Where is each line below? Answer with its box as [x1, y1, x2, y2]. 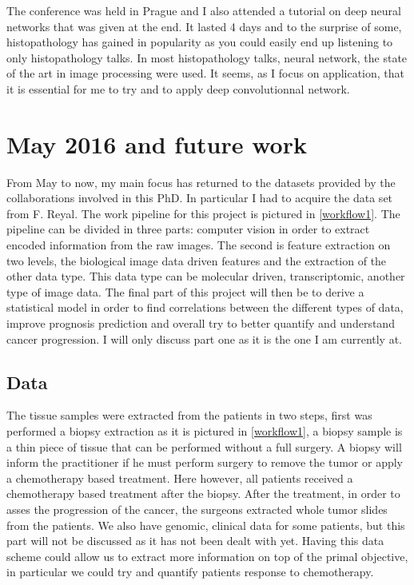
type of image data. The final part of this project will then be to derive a [6, 283, 364, 300]
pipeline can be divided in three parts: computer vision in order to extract [6, 221, 370, 237]
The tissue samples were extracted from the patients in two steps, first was [6, 407, 372, 424]
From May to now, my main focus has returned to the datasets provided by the [6, 173, 396, 190]
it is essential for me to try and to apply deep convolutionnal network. [6, 80, 350, 97]
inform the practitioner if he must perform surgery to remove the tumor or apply [6, 454, 404, 471]
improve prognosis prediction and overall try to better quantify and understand [6, 315, 395, 332]
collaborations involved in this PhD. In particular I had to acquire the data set [6, 189, 393, 206]
